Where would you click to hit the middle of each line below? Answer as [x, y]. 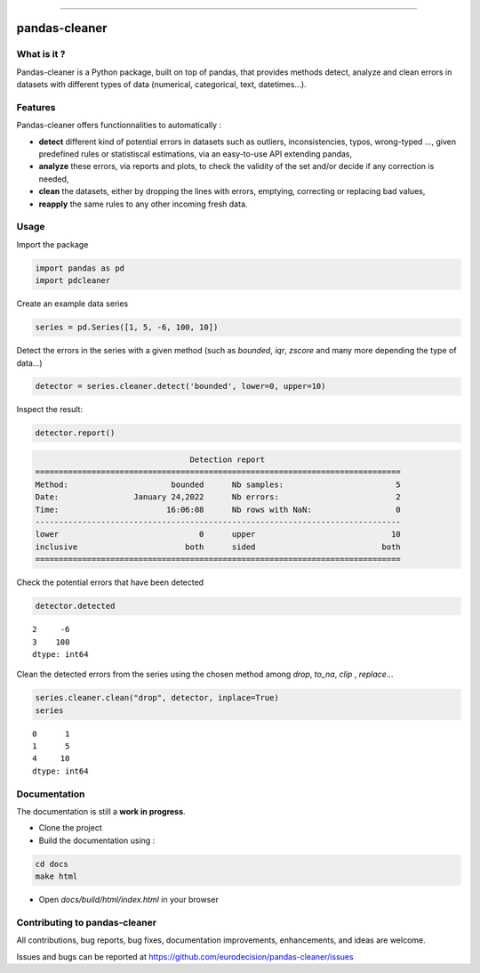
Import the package [52, 244]
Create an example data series [72, 304]
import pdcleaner [73, 281]
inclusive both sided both [218, 547]
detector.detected [75, 606]
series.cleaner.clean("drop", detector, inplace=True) [157, 698]
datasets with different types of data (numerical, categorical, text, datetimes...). [161, 85]
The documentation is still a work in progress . [101, 811]
